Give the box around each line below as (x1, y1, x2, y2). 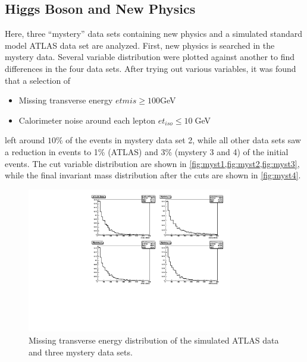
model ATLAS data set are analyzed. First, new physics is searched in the (5, 39, 275, 51)
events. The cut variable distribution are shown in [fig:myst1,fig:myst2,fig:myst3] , (5, 157, 300, 169)
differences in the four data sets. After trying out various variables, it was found (5, 62, 296, 74)
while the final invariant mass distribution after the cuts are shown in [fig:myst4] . (5, 169, 301, 181)
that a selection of (5, 74, 71, 86)
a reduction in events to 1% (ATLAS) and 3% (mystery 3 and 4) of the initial (5, 145, 289, 158)
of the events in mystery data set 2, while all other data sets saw (65, 134, 301, 146)
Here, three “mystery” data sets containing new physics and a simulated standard (5, 27, 302, 40)
